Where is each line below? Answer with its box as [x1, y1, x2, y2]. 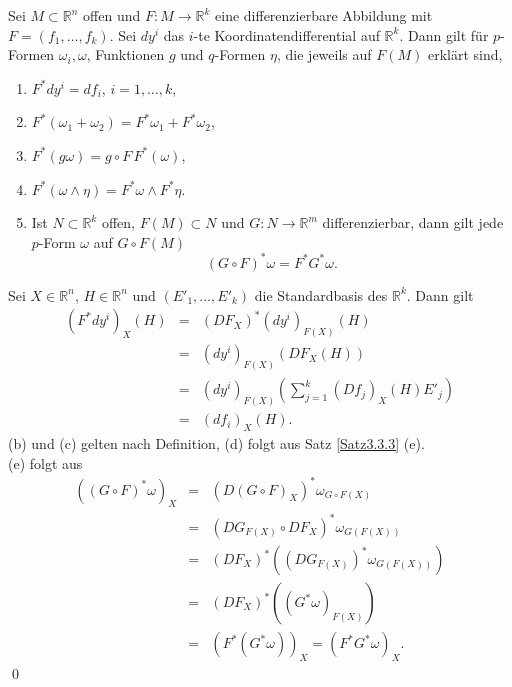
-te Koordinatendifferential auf [193, 24, 380, 45]
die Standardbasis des [254, 284, 388, 305]
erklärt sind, [427, 44, 503, 65]
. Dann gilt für [399, 24, 489, 45]
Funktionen [95, 44, 165, 65]
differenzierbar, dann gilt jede [322, 212, 504, 233]
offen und [83, 5, 141, 25]
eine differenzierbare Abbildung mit [215, 5, 433, 25]
